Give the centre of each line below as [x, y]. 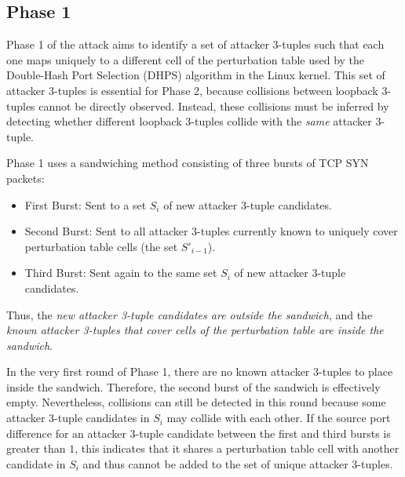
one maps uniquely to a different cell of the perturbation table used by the [186, 59]
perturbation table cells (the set [101, 246]
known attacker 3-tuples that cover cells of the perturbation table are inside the [195, 330]
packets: [26, 178]
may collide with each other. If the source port [279, 418]
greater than [36, 448]
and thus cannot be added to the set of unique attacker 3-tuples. [238, 463]
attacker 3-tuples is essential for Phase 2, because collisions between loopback [192, 90]
